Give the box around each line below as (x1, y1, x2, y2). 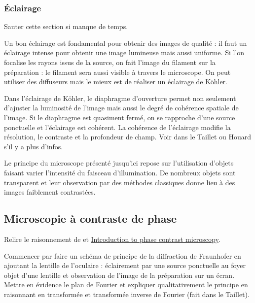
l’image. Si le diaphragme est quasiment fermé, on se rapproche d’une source (4, 112, 235, 122)
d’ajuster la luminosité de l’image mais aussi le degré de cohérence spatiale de (4, 102, 239, 113)
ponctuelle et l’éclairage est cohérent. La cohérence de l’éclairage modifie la (4, 122, 231, 132)
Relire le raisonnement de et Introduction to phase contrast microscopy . (4, 234, 220, 244)
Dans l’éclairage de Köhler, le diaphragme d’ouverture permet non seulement (4, 93, 236, 103)
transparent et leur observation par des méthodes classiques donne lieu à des (4, 177, 235, 187)
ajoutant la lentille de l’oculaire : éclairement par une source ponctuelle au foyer (4, 260, 246, 270)
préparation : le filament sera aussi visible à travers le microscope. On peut (4, 67, 231, 77)
